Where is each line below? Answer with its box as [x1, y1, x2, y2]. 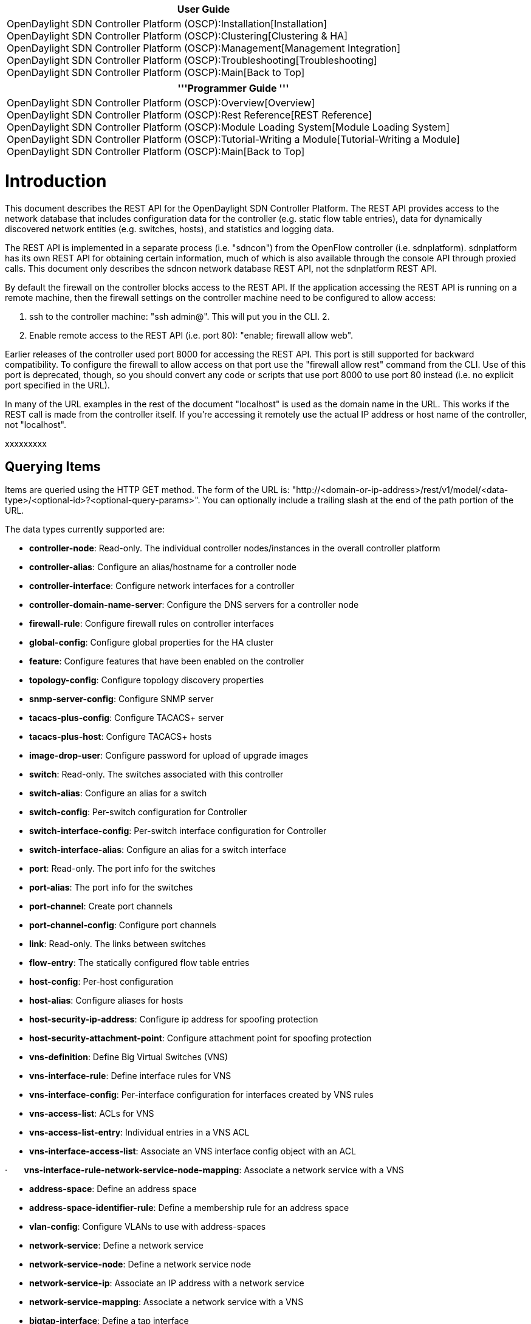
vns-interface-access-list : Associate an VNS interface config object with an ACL [29, 1146, 356, 1157]
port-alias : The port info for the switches [29, 882, 193, 893]
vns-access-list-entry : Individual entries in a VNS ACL [29, 1127, 250, 1138]
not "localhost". [5, 419, 66, 430]
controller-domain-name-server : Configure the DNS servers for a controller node [29, 599, 359, 610]
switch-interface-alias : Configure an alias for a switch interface [29, 844, 287, 855]
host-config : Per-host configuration [29, 976, 174, 987]
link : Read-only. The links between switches [29, 939, 206, 950]
